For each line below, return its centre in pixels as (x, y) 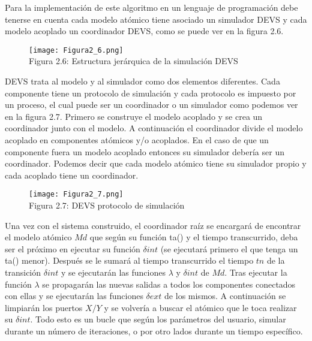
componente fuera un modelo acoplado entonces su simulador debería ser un (145, 151)
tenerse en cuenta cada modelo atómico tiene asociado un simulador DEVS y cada (156, 19)
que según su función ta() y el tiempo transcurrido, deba (194, 237)
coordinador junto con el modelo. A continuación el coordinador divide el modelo (154, 128)
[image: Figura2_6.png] (76, 50)
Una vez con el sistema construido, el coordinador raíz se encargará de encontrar (153, 225)
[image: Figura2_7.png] (76, 194)
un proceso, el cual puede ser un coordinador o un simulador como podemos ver (151, 105)
